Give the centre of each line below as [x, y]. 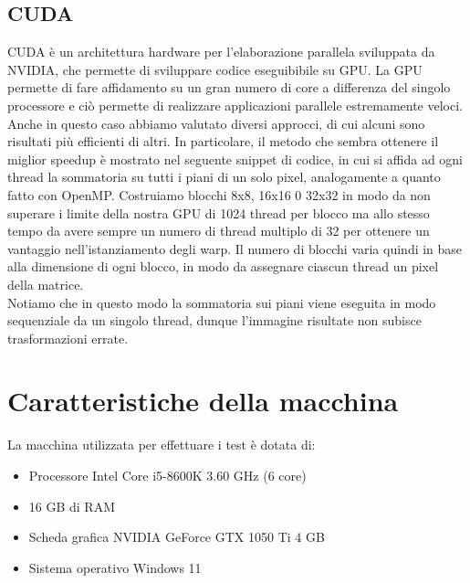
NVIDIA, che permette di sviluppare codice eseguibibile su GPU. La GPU [215, 69]
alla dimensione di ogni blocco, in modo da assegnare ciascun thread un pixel [223, 266]
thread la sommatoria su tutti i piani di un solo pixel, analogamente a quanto [224, 177]
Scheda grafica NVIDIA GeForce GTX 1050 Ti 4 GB [177, 537]
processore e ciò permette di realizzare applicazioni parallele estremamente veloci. [235, 105]
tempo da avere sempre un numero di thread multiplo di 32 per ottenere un [219, 231]
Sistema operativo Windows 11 [115, 567]
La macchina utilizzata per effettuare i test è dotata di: [162, 445]
